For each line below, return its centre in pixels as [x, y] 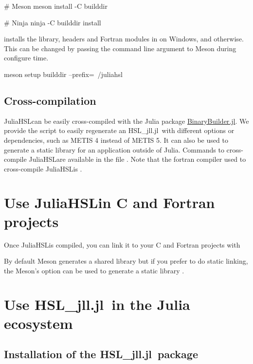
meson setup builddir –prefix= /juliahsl [63, 74]
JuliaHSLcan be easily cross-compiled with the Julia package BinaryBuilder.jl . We [126, 121]
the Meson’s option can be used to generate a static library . [94, 270]
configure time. [26, 58]
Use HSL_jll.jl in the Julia [97, 304]
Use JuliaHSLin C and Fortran [109, 202]
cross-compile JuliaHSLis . [43, 168]
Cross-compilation [50, 100]
